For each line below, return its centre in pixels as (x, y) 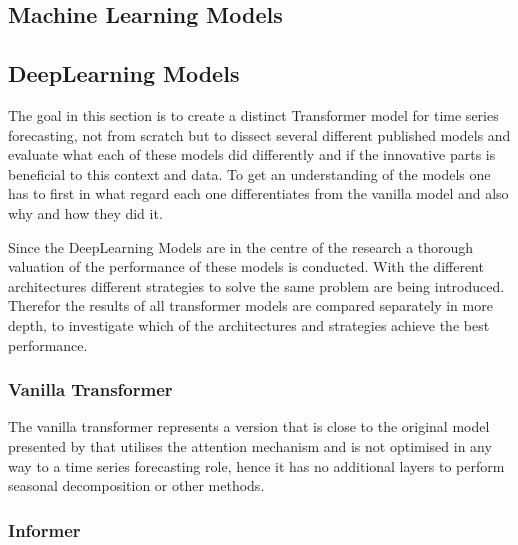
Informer (44, 529)
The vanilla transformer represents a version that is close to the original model (249, 426)
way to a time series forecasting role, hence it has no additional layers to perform (256, 465)
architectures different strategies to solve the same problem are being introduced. (256, 285)
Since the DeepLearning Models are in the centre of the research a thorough (241, 246)
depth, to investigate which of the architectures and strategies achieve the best (249, 324)
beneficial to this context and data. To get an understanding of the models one (249, 173)
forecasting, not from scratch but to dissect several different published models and (259, 134)
